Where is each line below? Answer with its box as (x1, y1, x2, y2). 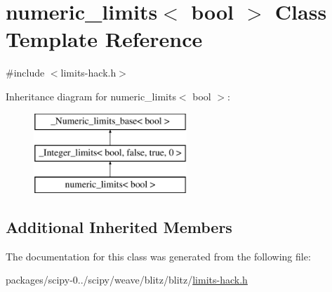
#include (6, 65, 45, 80)
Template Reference (6, 25, 203, 53)
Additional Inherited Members (6, 215, 232, 237)
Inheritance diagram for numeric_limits (6, 88, 176, 103)
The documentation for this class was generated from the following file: (6, 248, 311, 263)
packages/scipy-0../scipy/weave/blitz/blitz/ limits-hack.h (6, 272, 248, 287)
